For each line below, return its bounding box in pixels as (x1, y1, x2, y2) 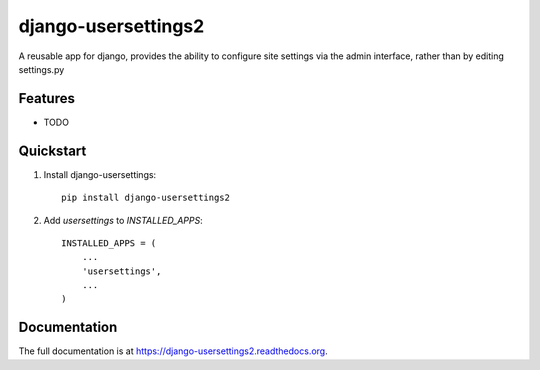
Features (18, 90, 75, 107)
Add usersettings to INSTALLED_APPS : (43, 214, 204, 226)
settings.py (18, 63, 65, 75)
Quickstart (18, 142, 87, 159)
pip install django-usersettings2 (61, 192, 230, 204)
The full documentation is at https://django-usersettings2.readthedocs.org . (18, 345, 329, 357)
